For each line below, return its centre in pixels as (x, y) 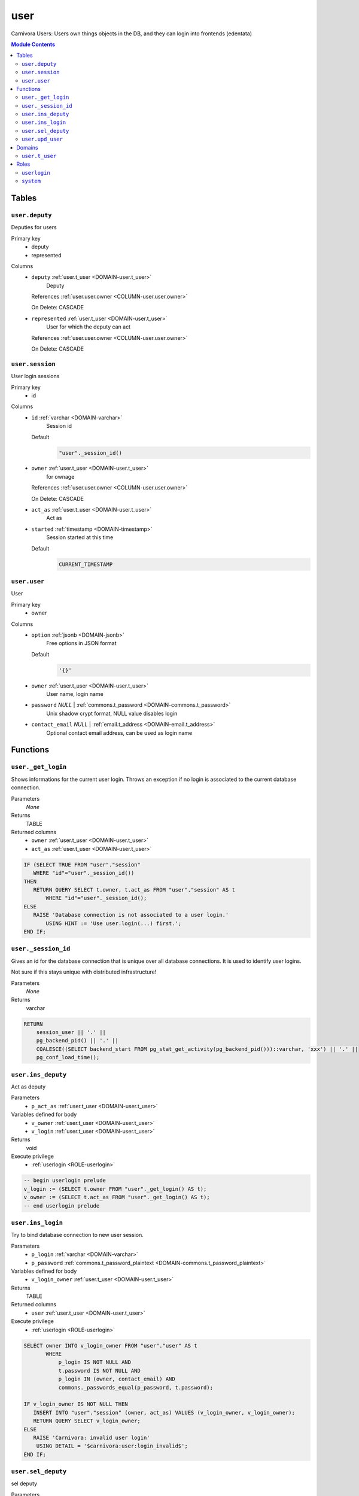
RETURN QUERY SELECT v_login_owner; (87, 1421)
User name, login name (75, 694)
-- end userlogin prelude (62, 1205)
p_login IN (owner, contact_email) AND (117, 1379)
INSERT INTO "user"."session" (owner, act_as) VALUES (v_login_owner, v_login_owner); (164, 1413)
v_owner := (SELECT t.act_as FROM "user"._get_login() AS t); (117, 1197)
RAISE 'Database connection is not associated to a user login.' (131, 915)
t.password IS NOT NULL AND (99, 1371)
